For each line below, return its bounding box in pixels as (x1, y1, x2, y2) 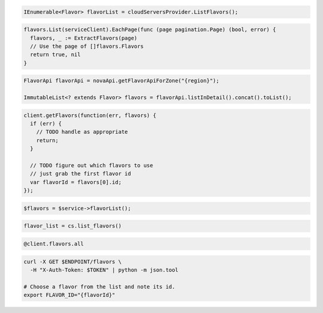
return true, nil (30, 51, 81, 58)
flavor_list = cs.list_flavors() (23, 223, 122, 229)
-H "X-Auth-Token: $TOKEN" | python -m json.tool (30, 266, 179, 273)
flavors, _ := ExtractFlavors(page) (30, 35, 138, 41)
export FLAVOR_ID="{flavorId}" (23, 291, 116, 299)
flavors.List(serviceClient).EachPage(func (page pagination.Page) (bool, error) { (23, 26, 276, 33)
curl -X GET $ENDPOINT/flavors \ (23, 258, 122, 265)
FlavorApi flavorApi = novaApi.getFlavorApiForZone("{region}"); (23, 78, 220, 84)
